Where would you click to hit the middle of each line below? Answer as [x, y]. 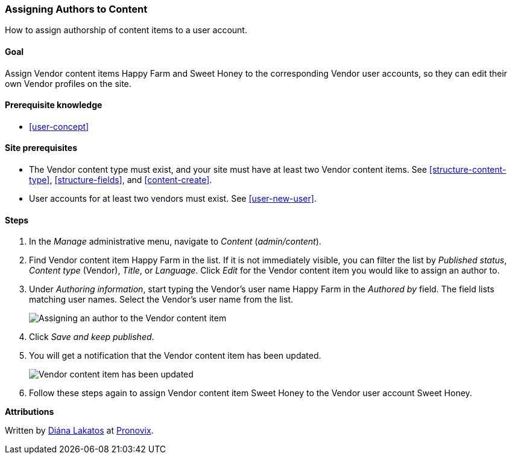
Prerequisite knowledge [54, 105]
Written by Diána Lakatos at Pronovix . [79, 431]
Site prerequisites [41, 148]
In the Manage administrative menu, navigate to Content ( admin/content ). [175, 242]
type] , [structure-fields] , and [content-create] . [121, 180]
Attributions [30, 412]
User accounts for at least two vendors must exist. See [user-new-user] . [173, 199]
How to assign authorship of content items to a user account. [126, 30]
